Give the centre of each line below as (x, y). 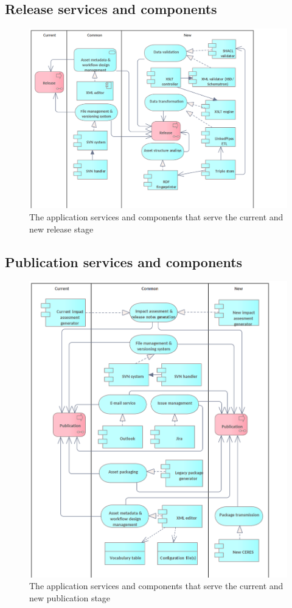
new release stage (61, 229)
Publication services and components (124, 261)
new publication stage (70, 597)
